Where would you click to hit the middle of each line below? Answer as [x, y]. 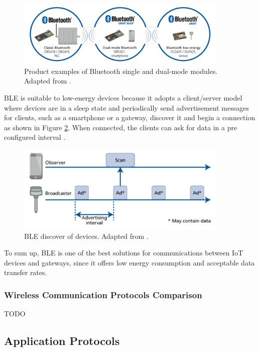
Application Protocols [62, 341]
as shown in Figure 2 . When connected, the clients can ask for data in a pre [121, 127]
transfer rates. [26, 272]
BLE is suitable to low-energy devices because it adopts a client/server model [123, 98]
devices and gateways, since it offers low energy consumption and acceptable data [129, 262]
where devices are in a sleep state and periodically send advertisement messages [126, 107]
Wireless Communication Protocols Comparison [103, 294]
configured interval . [35, 137]
